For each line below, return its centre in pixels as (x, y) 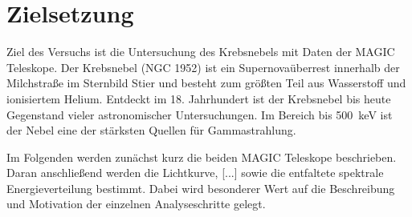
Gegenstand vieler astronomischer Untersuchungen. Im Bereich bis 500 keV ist (200, 114)
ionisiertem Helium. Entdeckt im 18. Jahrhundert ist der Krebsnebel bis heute (199, 98)
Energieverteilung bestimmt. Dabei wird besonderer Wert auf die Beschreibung (201, 188)
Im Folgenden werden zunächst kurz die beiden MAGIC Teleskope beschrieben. (202, 157)
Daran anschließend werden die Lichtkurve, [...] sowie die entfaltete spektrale (195, 173)
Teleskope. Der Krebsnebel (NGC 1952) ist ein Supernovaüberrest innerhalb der (203, 67)
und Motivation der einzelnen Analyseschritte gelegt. (136, 204)
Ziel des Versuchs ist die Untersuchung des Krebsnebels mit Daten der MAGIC (201, 52)
